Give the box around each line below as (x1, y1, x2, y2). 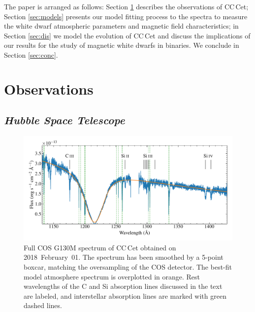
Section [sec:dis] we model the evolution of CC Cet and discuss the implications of (4, 30, 251, 40)
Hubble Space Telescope (4, 112, 125, 128)
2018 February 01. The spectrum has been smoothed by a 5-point (24, 252, 223, 262)
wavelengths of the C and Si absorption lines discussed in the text (24, 281, 223, 291)
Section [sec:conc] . (4, 49, 58, 60)
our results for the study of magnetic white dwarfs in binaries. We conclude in (4, 40, 239, 50)
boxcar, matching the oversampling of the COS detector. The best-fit (24, 261, 232, 272)
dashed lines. (24, 300, 62, 311)
